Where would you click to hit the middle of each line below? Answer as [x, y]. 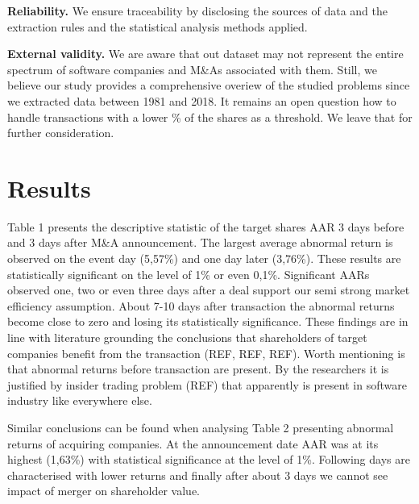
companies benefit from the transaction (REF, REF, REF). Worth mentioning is [206, 353]
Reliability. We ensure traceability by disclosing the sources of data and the [197, 10]
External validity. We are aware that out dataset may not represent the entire [205, 54]
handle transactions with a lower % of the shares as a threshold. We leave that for [210, 117]
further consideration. [61, 133]
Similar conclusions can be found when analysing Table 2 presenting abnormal [201, 427]
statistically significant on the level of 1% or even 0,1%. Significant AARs [189, 274]
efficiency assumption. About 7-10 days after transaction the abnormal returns [201, 305]
